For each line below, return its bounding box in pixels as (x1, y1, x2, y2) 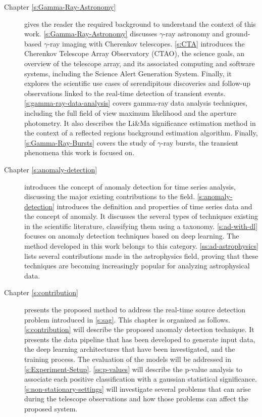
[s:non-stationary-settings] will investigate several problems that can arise (24, 383, 251, 394)
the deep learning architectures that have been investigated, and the (24, 344, 235, 354)
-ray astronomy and (163, 28, 224, 39)
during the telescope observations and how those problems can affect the (24, 393, 248, 404)
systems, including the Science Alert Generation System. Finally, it (24, 68, 232, 78)
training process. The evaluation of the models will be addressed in (24, 354, 232, 364)
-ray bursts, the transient (161, 137, 239, 148)
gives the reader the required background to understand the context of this (24, 18, 256, 29)
